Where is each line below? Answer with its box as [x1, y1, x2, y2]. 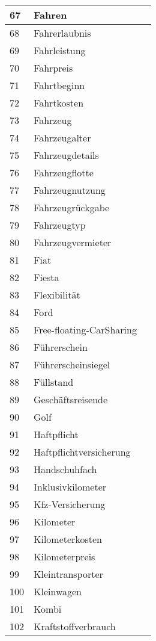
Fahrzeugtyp [34, 218, 86, 232]
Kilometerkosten [34, 532, 102, 546]
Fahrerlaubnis [34, 26, 91, 40]
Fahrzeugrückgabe [34, 200, 110, 214]
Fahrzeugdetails [34, 148, 99, 162]
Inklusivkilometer [34, 480, 107, 494]
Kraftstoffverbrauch [34, 619, 116, 633]
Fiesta [34, 270, 59, 284]
